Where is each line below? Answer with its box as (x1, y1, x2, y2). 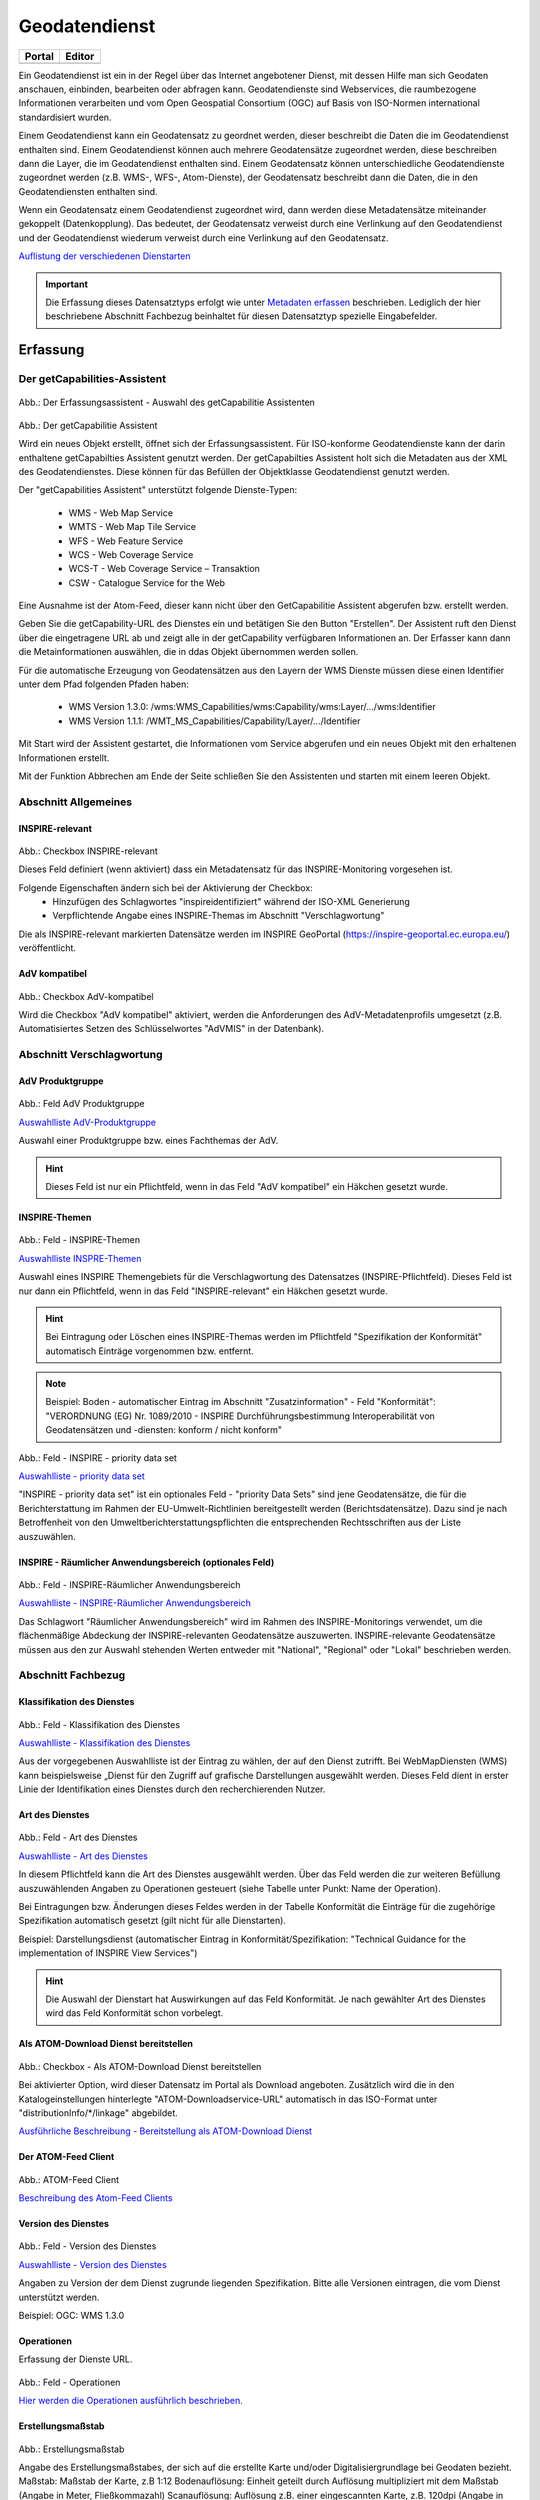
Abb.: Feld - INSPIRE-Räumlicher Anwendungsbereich (18, 1578, 241, 1590)
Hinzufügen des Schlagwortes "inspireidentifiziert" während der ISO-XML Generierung (52, 896, 410, 908)
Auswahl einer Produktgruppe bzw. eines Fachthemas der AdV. (18, 1135, 279, 1147)
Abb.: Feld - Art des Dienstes (18, 1831, 138, 1844)
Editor (65, 49, 95, 63)
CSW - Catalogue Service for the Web (68, 576, 225, 589)
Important (45, 278, 89, 290)
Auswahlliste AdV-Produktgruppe (18, 1116, 157, 1128)
